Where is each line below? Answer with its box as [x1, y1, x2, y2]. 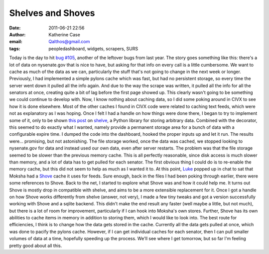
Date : [9, 25, 21, 31]
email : [9, 39, 22, 45]
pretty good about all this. [9, 243, 62, 249]
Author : [9, 31, 26, 37]
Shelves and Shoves [9, 7, 95, 18]
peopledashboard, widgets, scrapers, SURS [48, 45, 138, 52]
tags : [9, 45, 20, 52]
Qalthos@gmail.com [48, 39, 90, 45]
